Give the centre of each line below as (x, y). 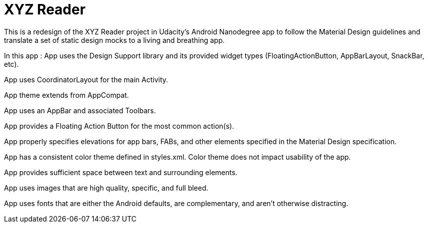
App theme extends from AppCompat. (67, 95)
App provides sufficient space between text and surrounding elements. (121, 172)
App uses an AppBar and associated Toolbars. (80, 110)
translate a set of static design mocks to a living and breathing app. (114, 40)
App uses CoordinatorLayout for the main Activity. (86, 79)
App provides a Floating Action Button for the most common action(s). (119, 126)
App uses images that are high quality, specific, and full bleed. (106, 188)
